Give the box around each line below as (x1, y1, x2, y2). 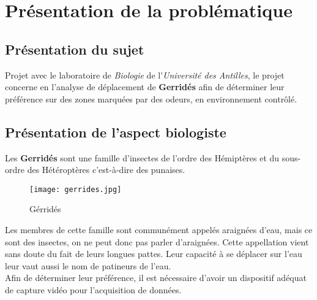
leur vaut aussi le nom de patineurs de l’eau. (5, 259, 171, 272)
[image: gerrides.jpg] (29, 185, 122, 194)
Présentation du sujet (5, 39, 144, 58)
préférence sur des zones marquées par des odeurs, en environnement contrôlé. (5, 92, 297, 105)
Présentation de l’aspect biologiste (5, 122, 226, 141)
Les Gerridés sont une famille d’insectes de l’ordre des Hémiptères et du (5, 151, 280, 164)
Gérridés (29, 202, 61, 215)
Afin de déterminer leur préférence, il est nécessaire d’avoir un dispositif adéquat (5, 271, 307, 284)
